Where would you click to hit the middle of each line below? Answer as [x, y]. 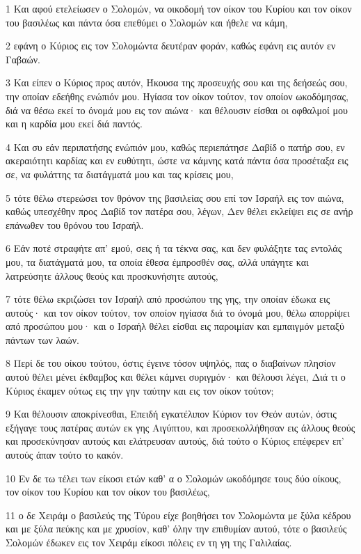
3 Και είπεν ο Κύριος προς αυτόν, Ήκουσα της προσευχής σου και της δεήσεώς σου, [177, 82]
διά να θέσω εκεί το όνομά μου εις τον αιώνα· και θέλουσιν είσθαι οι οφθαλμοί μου [177, 110]
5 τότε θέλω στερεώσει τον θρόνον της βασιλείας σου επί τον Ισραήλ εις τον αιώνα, [175, 197]
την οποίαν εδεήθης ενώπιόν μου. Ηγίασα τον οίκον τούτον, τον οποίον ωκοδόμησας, [177, 96]
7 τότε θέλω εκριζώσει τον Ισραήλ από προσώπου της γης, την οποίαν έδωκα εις [168, 299]
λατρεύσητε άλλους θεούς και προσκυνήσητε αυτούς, [112, 275]
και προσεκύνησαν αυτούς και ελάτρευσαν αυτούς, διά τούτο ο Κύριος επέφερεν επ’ [175, 441]
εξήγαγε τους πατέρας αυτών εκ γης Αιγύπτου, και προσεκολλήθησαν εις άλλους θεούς [180, 427]
